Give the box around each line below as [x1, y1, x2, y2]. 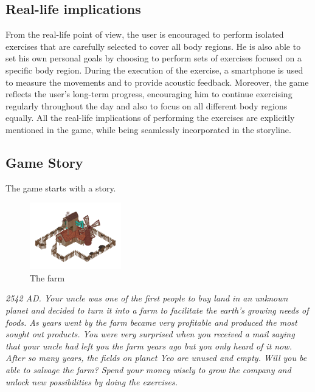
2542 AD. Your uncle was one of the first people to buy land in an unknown [5, 292, 288, 304]
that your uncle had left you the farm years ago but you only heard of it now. [5, 339, 292, 352]
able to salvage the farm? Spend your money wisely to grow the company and [5, 363, 291, 376]
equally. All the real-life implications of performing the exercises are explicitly [5, 111, 295, 124]
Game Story [5, 153, 83, 171]
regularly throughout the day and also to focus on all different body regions [5, 99, 288, 112]
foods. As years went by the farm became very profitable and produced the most [5, 315, 297, 328]
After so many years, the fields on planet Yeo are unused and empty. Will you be [5, 351, 307, 364]
